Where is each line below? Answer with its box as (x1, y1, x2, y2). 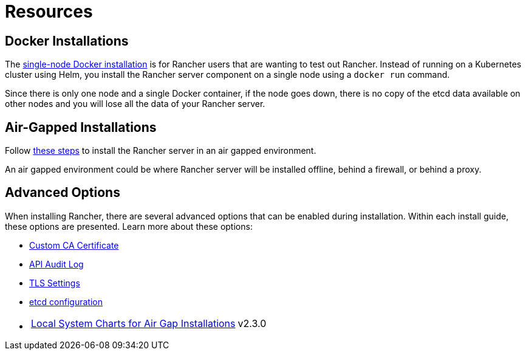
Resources (5, 1, 93, 22)
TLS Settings (29, 277, 80, 288)
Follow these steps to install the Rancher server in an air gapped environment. (5, 145, 316, 156)
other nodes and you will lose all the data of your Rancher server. (5, 98, 265, 109)
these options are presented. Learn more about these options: (5, 221, 253, 232)
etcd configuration (29, 296, 103, 307)
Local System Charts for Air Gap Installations (31, 317, 236, 329)
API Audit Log (29, 258, 84, 269)
